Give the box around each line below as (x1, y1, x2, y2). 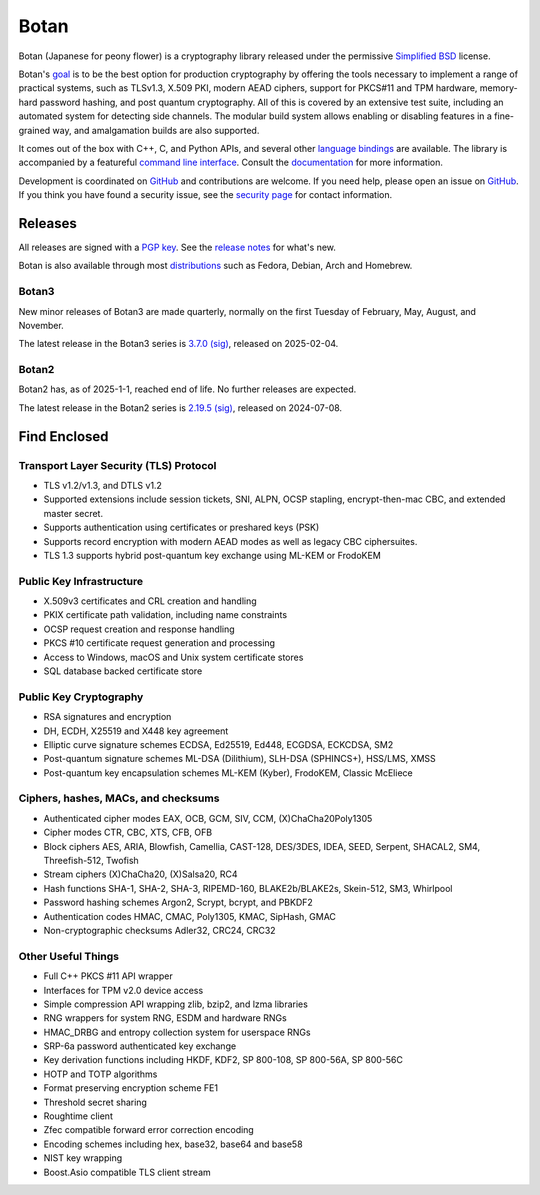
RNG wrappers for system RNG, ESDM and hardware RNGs (43, 1012, 287, 1024)
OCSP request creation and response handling (43, 623, 235, 635)
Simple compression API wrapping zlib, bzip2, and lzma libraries (43, 998, 309, 1010)
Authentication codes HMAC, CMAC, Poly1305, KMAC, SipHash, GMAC (43, 910, 337, 922)
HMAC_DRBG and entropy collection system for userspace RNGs (43, 1026, 311, 1038)
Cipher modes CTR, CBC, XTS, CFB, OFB (43, 826, 213, 839)
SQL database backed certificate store (43, 665, 203, 677)
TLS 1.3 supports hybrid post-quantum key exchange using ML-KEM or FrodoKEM (43, 549, 382, 561)
